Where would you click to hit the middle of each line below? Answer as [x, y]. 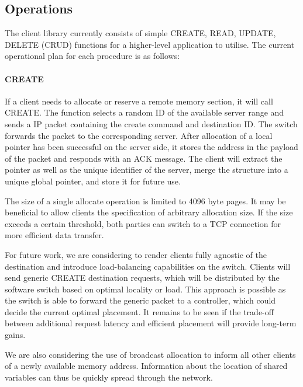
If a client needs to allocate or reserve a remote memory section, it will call [139, 101]
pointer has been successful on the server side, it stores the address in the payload [151, 147]
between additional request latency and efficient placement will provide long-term [151, 323]
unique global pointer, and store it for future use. [93, 181]
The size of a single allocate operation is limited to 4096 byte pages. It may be [145, 201]
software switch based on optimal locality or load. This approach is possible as [145, 289]
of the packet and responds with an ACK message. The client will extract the [144, 158]
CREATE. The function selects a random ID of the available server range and [144, 112]
